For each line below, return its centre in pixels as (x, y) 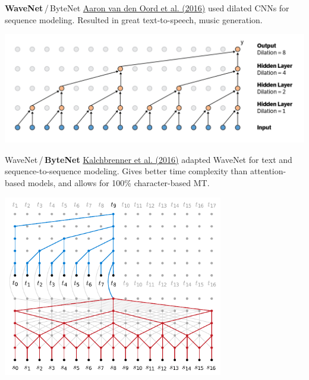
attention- (268, 171)
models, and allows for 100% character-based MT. (119, 183)
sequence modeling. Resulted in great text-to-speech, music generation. (134, 19)
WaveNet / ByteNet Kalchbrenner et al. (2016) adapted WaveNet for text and (149, 159)
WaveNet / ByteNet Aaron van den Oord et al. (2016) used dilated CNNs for (147, 8)
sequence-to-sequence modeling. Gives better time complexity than (126, 171)
